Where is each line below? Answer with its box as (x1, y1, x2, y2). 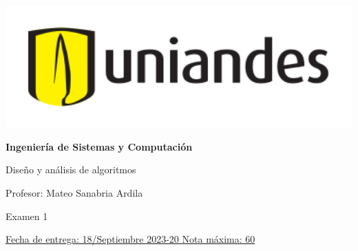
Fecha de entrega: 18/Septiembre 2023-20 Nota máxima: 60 (6, 232, 255, 246)
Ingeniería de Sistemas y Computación (6, 139, 193, 153)
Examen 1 (6, 208, 48, 223)
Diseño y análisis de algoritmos (6, 162, 136, 177)
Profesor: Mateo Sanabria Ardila (6, 185, 143, 199)
